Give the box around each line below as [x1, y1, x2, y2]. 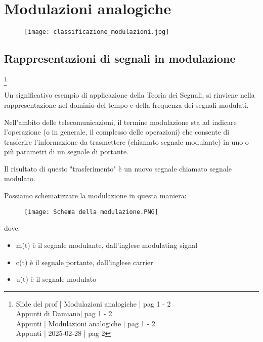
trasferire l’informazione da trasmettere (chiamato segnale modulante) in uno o [4, 136, 249, 147]
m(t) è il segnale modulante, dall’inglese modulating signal [16, 239, 198, 250]
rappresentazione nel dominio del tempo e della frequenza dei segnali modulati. [4, 99, 249, 110]
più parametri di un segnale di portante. [4, 146, 129, 157]
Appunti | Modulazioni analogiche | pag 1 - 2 [16, 318, 155, 328]
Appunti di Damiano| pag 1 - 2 [16, 308, 112, 319]
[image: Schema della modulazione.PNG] [24, 208, 158, 216]
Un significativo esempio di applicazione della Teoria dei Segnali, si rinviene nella [4, 90, 255, 100]
